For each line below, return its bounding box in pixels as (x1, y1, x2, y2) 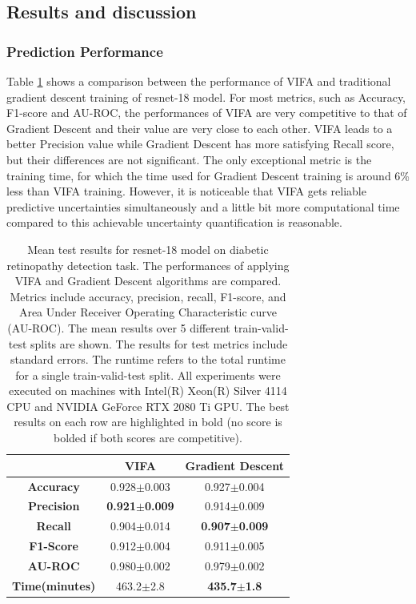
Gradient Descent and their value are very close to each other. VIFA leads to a (6, 119, 393, 136)
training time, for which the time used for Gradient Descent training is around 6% (6, 167, 410, 183)
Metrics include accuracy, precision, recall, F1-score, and (10, 288, 286, 304)
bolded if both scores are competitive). (54, 429, 242, 446)
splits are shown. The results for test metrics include (30, 335, 288, 352)
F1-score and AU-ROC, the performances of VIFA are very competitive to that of (6, 104, 407, 121)
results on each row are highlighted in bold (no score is (14, 413, 282, 430)
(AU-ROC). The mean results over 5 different (7, 319, 230, 336)
